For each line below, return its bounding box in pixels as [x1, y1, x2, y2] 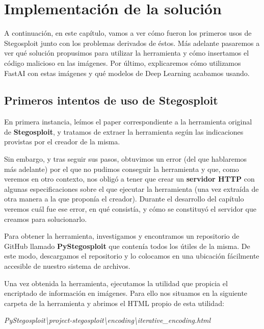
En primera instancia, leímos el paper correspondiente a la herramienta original [4, 116, 252, 127]
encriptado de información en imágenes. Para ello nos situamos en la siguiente [4, 288, 248, 298]
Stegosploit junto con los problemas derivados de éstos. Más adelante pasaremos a [4, 37, 260, 48]
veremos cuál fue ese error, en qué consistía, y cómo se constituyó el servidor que [4, 204, 256, 214]
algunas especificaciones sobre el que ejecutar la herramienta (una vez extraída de [4, 183, 259, 194]
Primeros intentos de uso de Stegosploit [4, 92, 218, 108]
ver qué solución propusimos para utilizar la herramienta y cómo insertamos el [4, 47, 249, 58]
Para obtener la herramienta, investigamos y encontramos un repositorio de [4, 231, 240, 241]
